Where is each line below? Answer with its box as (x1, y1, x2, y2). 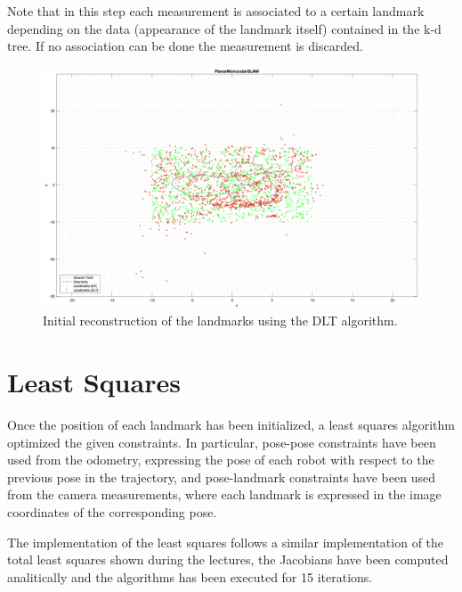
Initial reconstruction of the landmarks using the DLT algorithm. (43, 311, 398, 330)
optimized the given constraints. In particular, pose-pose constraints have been (7, 432, 436, 451)
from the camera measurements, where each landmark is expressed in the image (7, 485, 442, 504)
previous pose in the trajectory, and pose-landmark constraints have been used (7, 467, 435, 486)
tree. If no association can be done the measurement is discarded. (7, 37, 363, 55)
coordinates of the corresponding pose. (7, 503, 217, 522)
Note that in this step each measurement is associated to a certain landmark (7, 2, 425, 20)
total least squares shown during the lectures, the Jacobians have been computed (7, 550, 449, 569)
